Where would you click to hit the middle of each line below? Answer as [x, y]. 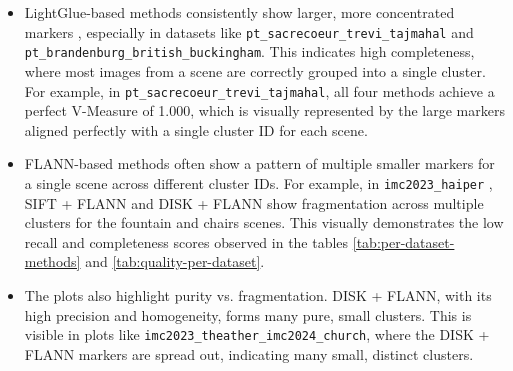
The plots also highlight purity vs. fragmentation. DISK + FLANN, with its [258, 294]
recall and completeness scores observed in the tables [186, 241]
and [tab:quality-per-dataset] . [175, 261]
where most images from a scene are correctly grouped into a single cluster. [255, 70]
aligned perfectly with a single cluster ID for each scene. [196, 129]
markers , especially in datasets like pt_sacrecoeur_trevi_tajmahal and [249, 31]
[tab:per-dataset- [403, 241]
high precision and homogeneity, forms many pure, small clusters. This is [248, 314]
